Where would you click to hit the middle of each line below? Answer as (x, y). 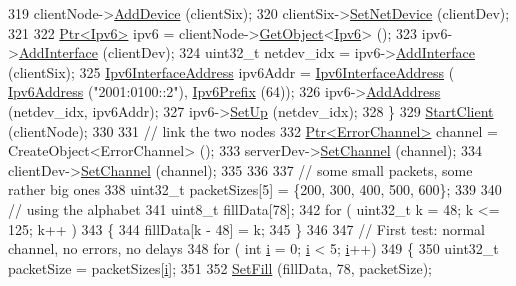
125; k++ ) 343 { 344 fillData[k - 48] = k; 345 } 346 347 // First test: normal (246, 228)
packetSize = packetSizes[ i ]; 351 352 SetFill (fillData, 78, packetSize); (220, 267)
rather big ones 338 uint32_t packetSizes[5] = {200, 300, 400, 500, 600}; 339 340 (255, 189)
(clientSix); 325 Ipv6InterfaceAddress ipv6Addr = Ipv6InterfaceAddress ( (231, 71)
